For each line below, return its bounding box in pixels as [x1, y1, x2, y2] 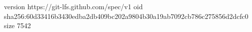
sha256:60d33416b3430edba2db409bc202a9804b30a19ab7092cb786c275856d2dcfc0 [4, 11, 249, 21]
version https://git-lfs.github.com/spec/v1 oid [4, 1, 143, 11]
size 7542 [4, 20, 31, 31]
